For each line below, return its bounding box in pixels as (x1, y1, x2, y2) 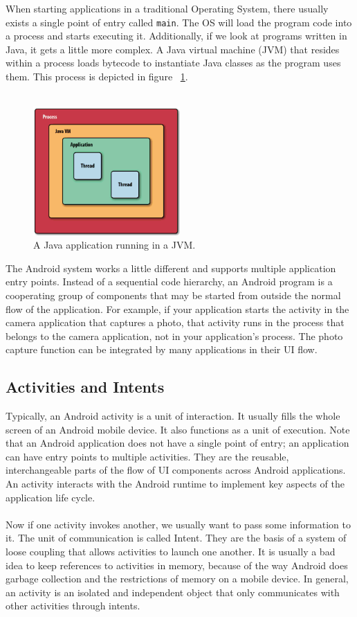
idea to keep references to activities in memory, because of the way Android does (6, 557, 348, 572)
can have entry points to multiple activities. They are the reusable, (6, 449, 289, 463)
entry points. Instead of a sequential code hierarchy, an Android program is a (6, 274, 333, 289)
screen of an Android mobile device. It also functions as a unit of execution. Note (6, 422, 350, 436)
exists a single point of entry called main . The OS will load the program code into (6, 15, 352, 29)
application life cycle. (6, 490, 95, 504)
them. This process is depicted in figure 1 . (6, 69, 188, 84)
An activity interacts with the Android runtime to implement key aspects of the (6, 476, 345, 491)
